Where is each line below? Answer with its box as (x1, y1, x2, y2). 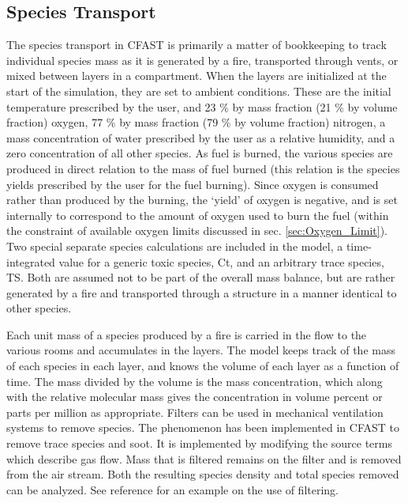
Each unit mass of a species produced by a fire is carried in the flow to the (6, 326, 367, 342)
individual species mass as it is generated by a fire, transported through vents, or (6, 51, 399, 68)
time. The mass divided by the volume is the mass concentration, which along (6, 373, 383, 389)
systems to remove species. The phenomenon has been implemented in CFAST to (6, 419, 400, 436)
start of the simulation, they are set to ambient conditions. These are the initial (6, 82, 391, 99)
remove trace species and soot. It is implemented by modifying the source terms (6, 435, 392, 452)
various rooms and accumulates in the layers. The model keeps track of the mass (6, 342, 395, 358)
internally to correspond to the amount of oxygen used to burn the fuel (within (6, 206, 389, 223)
